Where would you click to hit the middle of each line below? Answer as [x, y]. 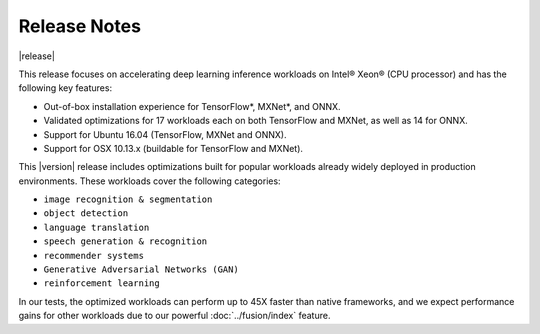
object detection [86, 213]
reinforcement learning [101, 283]
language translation [96, 227]
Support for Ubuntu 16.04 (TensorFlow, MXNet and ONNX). [165, 134]
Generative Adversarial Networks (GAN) [141, 269]
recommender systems [94, 255]
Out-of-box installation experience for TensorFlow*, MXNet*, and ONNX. [192, 106]
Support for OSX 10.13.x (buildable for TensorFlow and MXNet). [173, 148]
